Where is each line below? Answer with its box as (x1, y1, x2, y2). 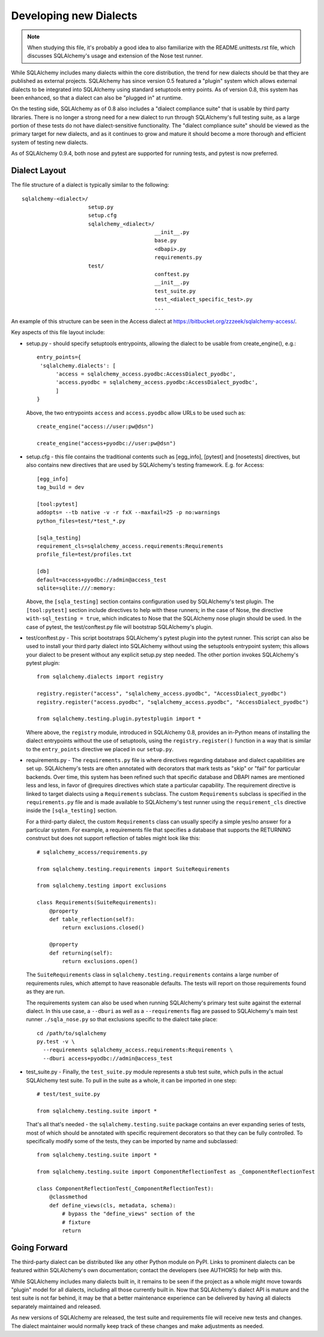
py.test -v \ (37, 1038, 75, 1045)
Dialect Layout (11, 166, 66, 176)
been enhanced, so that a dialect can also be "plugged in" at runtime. (11, 94, 183, 101)
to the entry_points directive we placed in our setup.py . (26, 745, 174, 753)
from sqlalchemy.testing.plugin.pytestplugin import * (37, 715, 202, 723)
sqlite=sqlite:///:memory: (37, 584, 116, 591)
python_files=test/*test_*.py (37, 517, 126, 524)
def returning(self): (49, 949, 113, 957)
